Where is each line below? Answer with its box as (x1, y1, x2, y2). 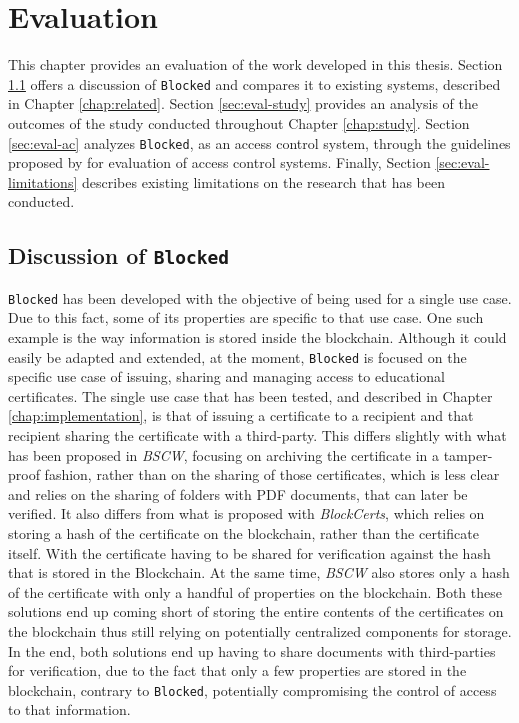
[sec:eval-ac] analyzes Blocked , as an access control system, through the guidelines (8, 132, 511, 153)
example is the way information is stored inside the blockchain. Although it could (8, 327, 507, 348)
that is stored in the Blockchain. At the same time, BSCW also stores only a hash (8, 562, 510, 583)
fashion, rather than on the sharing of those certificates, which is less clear (44, 464, 500, 485)
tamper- (443, 444, 493, 465)
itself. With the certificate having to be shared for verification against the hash (8, 542, 491, 563)
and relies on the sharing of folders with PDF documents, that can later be (8, 483, 468, 504)
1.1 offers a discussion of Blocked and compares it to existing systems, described (8, 73, 501, 94)
